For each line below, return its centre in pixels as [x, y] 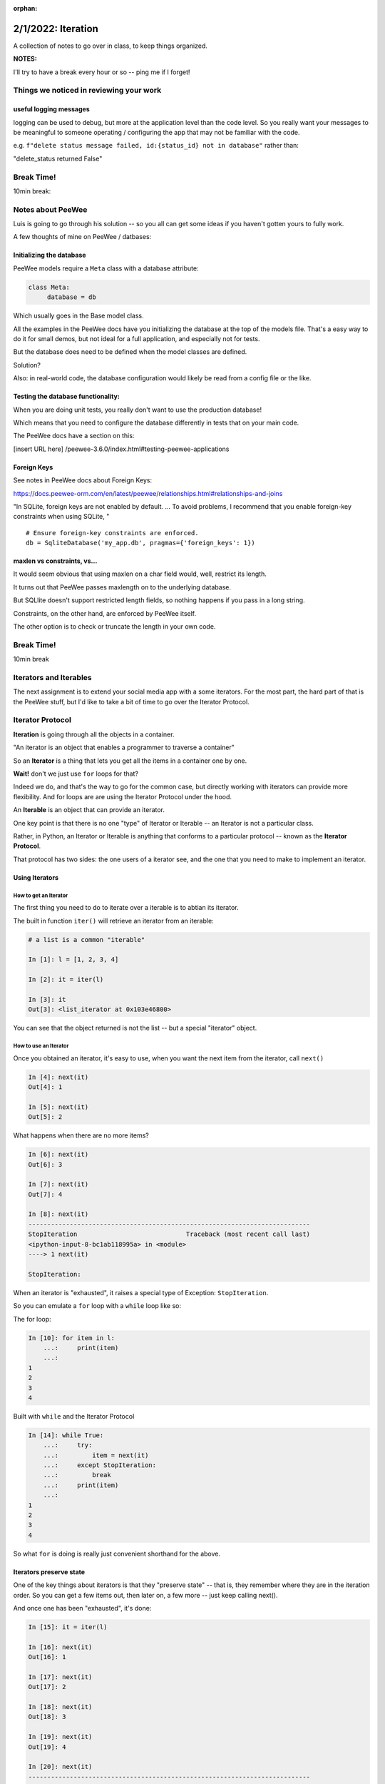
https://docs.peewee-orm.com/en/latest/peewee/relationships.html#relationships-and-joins [148, 493]
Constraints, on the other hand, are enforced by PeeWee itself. [105, 613]
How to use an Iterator [41, 1046]
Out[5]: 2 [45, 1117]
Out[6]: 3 [45, 1164]
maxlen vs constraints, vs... [55, 561]
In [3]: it [47, 999]
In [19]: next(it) [60, 1737]
